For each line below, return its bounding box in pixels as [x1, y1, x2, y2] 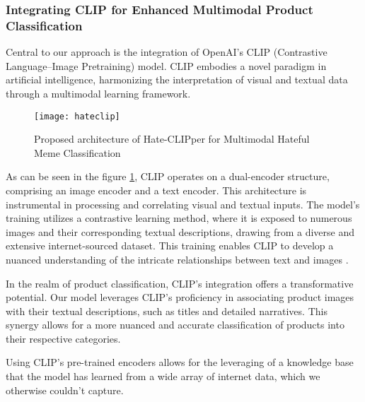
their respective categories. [6, 331, 121, 345]
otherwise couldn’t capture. [6, 382, 124, 397]
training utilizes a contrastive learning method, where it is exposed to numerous [6, 211, 352, 225]
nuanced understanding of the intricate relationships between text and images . [6, 252, 349, 266]
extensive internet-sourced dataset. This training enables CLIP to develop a [6, 238, 334, 253]
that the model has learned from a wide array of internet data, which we [6, 369, 320, 384]
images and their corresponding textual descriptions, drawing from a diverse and [6, 224, 355, 239]
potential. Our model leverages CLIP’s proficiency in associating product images [6, 290, 354, 305]
